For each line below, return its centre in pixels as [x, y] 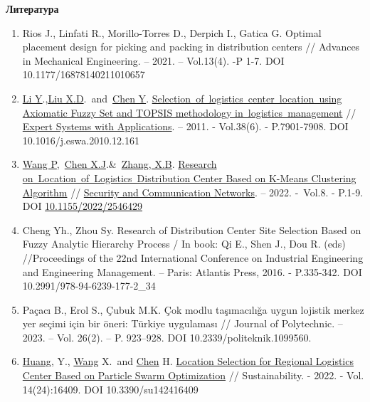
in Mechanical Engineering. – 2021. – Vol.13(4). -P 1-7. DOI [153, 60]
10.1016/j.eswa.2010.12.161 [81, 140]
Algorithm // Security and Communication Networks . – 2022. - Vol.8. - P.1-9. [193, 192]
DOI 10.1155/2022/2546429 [83, 206]
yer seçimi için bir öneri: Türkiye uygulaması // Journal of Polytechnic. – [183, 323]
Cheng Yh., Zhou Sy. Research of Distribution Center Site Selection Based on [192, 229]
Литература [32, 9]
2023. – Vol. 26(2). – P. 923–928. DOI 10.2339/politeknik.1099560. [167, 337]
